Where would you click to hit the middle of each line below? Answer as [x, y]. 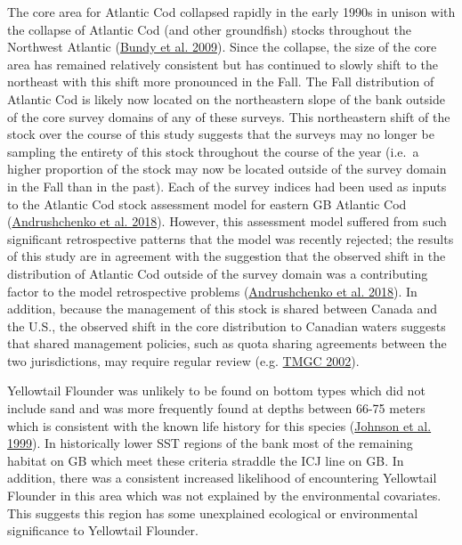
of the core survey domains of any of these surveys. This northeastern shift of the [229, 116]
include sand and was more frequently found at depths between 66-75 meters [216, 408]
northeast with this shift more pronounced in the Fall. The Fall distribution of [221, 81]
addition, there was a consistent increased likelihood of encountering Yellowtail [222, 478]
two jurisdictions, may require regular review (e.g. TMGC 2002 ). [183, 360]
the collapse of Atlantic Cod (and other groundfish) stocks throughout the [209, 29]
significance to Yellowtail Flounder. [103, 530]
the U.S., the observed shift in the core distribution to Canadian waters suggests [227, 325]
